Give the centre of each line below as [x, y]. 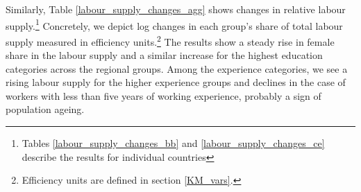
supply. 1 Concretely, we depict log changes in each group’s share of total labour [174, 24]
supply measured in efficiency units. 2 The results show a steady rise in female [170, 40]
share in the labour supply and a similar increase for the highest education [164, 55]
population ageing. [45, 109]
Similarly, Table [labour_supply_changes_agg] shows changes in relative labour [176, 9]
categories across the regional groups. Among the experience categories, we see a [177, 68]
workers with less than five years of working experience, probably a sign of [163, 95]
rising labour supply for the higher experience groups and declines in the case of [176, 82]
